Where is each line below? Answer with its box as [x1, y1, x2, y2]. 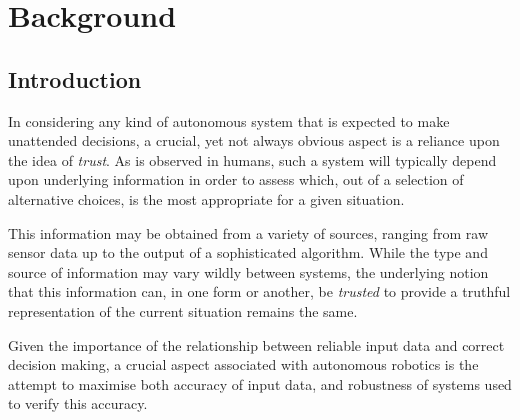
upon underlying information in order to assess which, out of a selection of [8, 169, 464, 190]
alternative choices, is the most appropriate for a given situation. [8, 188, 405, 209]
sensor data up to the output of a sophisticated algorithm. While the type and [8, 242, 488, 263]
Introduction [8, 63, 142, 94]
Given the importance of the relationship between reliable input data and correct [8, 334, 505, 355]
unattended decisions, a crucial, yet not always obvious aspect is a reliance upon [8, 130, 500, 151]
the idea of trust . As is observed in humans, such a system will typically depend [8, 149, 497, 170]
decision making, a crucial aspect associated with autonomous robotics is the [8, 354, 479, 375]
